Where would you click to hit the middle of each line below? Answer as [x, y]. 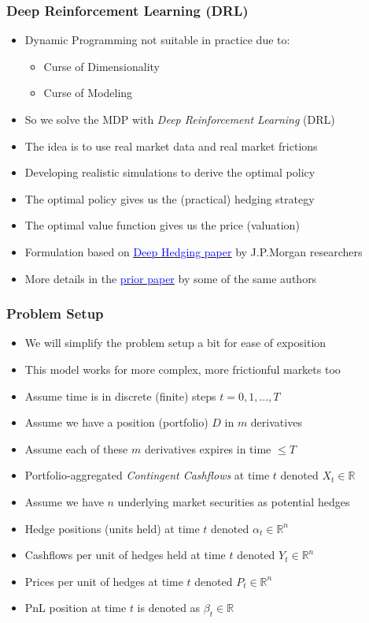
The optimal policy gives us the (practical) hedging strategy [170, 198]
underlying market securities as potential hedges [234, 501]
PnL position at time [76, 608]
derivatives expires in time [208, 448]
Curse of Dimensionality [101, 66]
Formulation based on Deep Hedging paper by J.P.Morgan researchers [194, 251]
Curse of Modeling [88, 93]
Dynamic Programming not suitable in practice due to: [157, 40]
